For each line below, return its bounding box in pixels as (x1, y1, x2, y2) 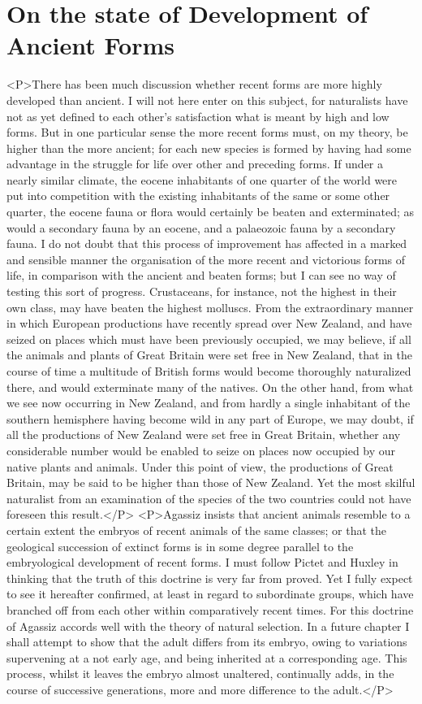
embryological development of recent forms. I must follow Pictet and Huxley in (6, 554, 398, 571)
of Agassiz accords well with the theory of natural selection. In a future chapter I (6, 617, 410, 634)
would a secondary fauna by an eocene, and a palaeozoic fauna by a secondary (6, 219, 396, 236)
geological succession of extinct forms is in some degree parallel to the (6, 537, 354, 554)
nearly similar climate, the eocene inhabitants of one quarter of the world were (6, 171, 398, 188)
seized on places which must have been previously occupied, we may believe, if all (6, 330, 411, 347)
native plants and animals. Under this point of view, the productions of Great (6, 458, 394, 475)
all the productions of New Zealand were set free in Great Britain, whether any (6, 426, 401, 443)
